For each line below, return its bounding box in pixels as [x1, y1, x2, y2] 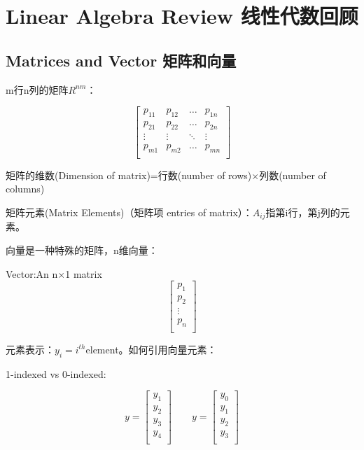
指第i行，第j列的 [265, 204, 340, 219]
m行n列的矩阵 [6, 82, 69, 97]
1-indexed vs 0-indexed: [6, 366, 106, 381]
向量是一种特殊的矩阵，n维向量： [6, 242, 158, 257]
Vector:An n [6, 266, 58, 281]
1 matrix [65, 266, 102, 281]
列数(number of [259, 167, 326, 182]
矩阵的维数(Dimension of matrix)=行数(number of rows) [6, 167, 252, 182]
